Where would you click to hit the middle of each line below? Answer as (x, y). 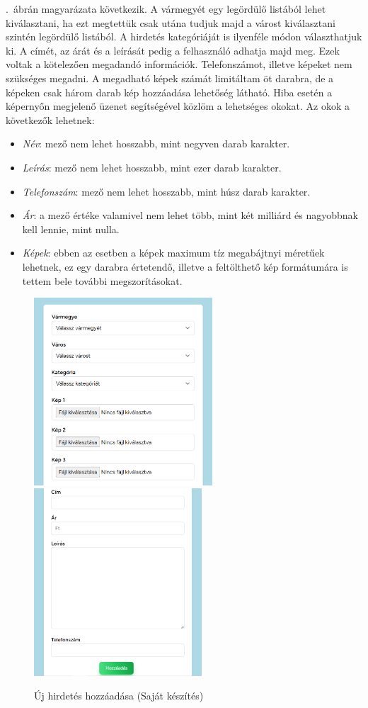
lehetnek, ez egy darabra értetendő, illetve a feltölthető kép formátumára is (185, 266)
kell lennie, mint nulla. (71, 229)
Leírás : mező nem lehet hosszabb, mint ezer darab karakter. (152, 167)
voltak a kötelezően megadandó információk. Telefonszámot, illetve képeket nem (179, 64)
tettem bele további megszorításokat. (102, 280)
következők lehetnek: (50, 119)
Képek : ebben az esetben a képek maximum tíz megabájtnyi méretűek (173, 253)
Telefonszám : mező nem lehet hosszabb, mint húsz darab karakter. (166, 191)
